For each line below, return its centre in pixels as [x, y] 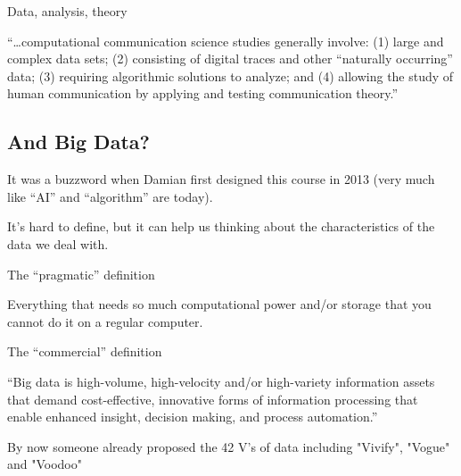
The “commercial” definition [85, 351]
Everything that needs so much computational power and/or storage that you [219, 304]
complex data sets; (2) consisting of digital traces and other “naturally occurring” [230, 58]
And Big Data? [78, 142]
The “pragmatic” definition [81, 274]
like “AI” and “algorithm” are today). [110, 196]
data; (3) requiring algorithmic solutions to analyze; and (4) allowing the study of [230, 75]
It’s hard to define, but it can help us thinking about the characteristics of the [221, 226]
